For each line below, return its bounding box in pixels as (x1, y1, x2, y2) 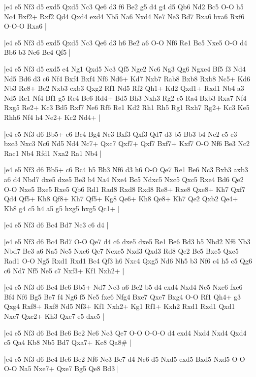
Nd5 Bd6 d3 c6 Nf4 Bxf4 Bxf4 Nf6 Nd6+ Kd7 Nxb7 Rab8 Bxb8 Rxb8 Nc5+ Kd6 (4, 73, 251, 83)
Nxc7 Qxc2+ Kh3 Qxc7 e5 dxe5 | (4, 311, 105, 321)
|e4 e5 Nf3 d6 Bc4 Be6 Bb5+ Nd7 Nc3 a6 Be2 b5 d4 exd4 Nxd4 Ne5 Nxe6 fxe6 (4, 282, 243, 292)
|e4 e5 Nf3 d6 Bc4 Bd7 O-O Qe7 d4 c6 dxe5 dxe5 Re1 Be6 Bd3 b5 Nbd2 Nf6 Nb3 (4, 236, 251, 246)
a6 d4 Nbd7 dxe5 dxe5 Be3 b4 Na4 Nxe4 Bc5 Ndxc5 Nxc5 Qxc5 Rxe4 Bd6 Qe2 (4, 174, 244, 184)
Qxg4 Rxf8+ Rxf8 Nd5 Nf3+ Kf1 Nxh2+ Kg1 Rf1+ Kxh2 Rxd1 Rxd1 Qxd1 (4, 301, 235, 311)
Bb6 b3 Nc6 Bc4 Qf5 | (4, 47, 71, 57)
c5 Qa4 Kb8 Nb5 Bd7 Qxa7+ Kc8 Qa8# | (4, 337, 131, 347)
